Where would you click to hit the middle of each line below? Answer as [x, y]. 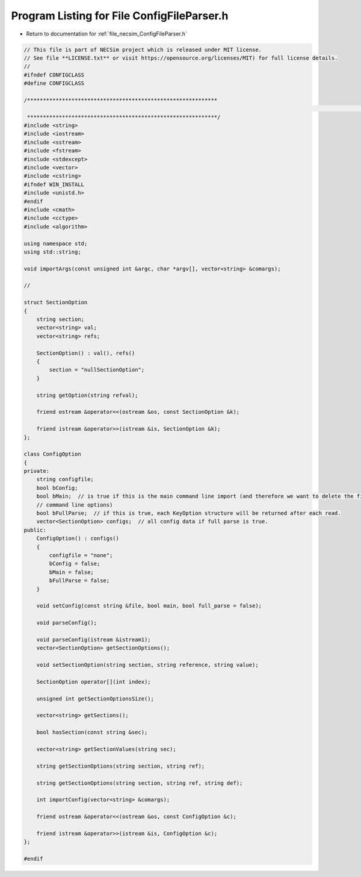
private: [37, 471]
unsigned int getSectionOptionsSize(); [95, 698]
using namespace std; [56, 243]
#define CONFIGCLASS [54, 83]
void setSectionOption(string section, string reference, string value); [147, 665]
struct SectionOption [56, 302]
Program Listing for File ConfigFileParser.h [120, 16]
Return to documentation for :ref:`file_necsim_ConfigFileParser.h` [107, 34]
